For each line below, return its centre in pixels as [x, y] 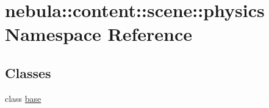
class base [23, 98]
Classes [28, 72]
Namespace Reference [99, 34]
